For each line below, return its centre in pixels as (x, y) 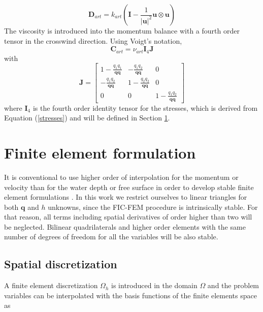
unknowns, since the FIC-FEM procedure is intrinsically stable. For (153, 207)
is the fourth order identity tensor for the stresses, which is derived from (145, 107)
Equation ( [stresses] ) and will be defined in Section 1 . (87, 118)
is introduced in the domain (154, 285)
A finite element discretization (51, 285)
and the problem (233, 285)
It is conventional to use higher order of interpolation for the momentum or (121, 177)
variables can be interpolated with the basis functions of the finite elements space (130, 295)
